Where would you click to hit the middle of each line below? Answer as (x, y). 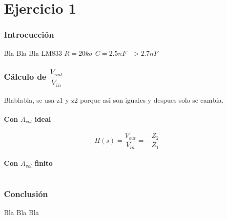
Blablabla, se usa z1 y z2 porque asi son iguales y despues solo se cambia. (114, 99)
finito (44, 163)
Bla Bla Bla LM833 (33, 53)
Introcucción (29, 34)
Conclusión (26, 194)
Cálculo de (25, 77)
